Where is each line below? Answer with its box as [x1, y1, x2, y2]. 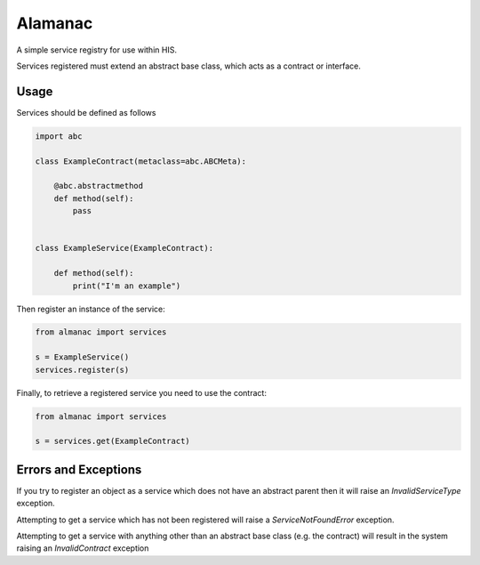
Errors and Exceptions [16, 462, 142, 477]
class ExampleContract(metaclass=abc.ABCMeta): [35, 156, 246, 166]
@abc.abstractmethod [53, 181, 144, 191]
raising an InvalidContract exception [16, 543, 149, 553]
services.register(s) [35, 365, 130, 375]
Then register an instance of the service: [16, 303, 166, 314]
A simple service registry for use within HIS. [16, 44, 178, 55]
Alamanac [16, 13, 93, 33]
